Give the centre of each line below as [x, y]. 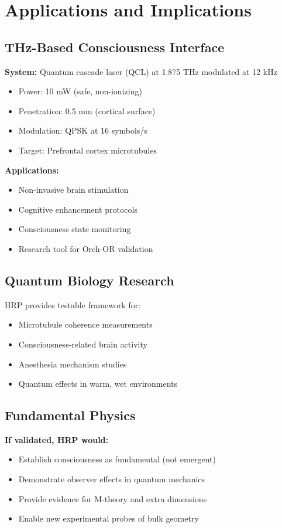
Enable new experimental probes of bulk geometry [109, 518]
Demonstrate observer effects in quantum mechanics [112, 479]
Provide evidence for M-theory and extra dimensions [113, 498]
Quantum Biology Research [90, 280]
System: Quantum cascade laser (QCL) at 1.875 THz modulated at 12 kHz [141, 71]
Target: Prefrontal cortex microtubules [87, 150]
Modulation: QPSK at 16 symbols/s [83, 130]
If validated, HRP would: [57, 439]
